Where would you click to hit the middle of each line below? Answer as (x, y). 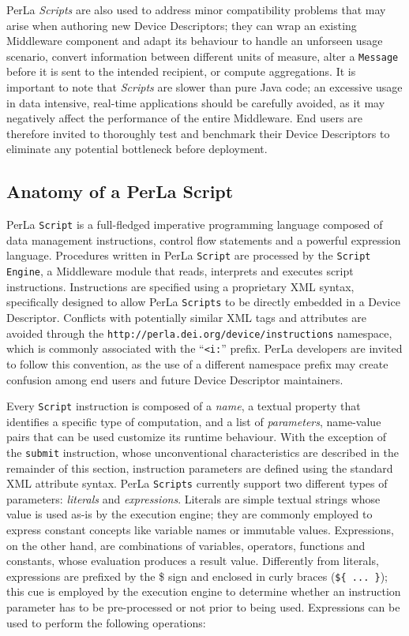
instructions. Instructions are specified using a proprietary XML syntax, (180, 286)
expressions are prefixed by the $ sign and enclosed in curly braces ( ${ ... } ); (197, 576)
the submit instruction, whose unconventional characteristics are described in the (203, 452)
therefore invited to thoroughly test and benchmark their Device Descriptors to (198, 133)
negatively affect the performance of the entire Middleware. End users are (184, 118)
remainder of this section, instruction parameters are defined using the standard (200, 468)
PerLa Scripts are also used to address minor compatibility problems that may (196, 9)
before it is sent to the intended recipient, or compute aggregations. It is (181, 71)
